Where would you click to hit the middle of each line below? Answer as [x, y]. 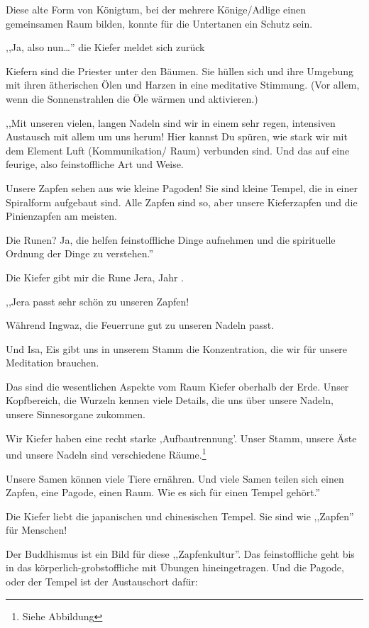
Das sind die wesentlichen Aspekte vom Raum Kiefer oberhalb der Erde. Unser [177, 386]
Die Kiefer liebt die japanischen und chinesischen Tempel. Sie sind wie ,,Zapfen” [180, 516]
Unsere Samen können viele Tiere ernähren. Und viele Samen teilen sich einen [175, 478]
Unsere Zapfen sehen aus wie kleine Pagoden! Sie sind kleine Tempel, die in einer [182, 187]
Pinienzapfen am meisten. [61, 216]
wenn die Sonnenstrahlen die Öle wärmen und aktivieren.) [132, 98]
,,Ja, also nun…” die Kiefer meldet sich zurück [105, 47]
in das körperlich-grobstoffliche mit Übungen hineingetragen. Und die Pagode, [175, 567]
